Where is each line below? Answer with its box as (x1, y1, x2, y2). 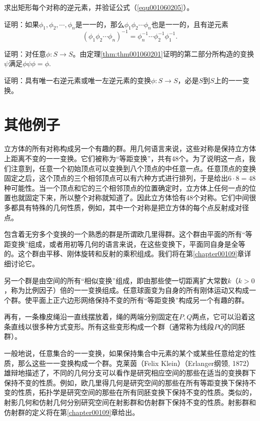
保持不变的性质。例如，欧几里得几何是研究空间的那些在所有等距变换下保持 (4, 377, 249, 387)
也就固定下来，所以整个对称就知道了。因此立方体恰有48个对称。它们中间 (10, 192, 249, 203)
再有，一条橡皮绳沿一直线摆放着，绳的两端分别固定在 (4, 311, 179, 322)
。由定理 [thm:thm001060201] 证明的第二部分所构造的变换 (72, 48, 254, 59)
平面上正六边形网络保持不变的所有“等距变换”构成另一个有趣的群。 (31, 294, 249, 305)
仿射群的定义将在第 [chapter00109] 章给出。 (4, 406, 139, 417)
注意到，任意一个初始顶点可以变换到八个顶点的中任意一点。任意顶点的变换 (10, 163, 256, 173)
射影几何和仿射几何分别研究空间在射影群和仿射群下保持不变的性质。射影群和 (4, 397, 256, 407)
